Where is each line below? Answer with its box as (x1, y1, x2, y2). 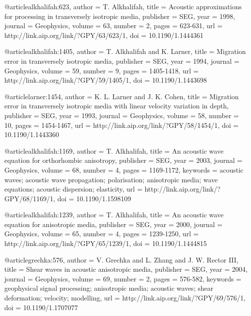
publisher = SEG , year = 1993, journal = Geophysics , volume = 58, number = (4, 110, 239, 120)
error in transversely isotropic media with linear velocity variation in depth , (4, 101, 229, 111)
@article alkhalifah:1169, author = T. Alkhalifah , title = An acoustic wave (4, 145, 224, 156)
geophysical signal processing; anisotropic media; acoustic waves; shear (4, 283, 214, 293)
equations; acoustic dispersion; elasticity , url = (4, 184, 142, 194)
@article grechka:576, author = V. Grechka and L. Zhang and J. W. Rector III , (4, 254, 238, 264)
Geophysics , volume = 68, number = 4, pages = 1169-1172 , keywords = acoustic (4, 164, 244, 175)
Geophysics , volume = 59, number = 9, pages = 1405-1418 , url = (4, 65, 199, 75)
